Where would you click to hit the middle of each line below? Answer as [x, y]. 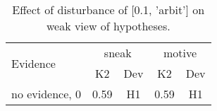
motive [180, 53]
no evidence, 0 [46, 94]
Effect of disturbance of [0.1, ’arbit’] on [108, 10]
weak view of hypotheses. [108, 26]
